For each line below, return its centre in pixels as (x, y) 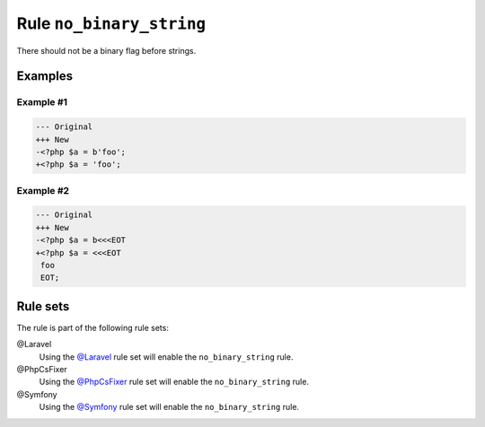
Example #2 (43, 190)
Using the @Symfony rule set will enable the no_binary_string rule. (169, 407)
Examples (45, 76)
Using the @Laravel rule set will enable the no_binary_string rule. (166, 357)
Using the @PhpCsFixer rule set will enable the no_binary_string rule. (174, 382)
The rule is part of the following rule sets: (93, 327)
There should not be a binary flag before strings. (106, 50)
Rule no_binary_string (111, 23)
